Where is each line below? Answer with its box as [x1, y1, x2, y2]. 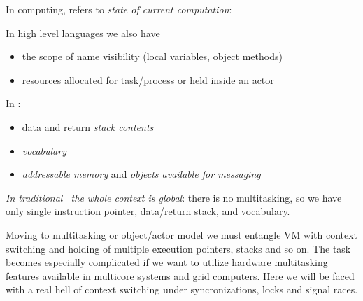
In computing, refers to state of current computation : [6, 2, 232, 16]
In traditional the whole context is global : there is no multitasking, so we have [6, 190, 342, 204]
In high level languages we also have [6, 25, 160, 40]
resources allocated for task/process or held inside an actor [22, 72, 274, 87]
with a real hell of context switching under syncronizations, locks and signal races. [6, 282, 358, 297]
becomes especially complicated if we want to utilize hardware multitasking [6, 255, 328, 269]
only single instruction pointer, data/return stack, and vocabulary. [6, 204, 290, 218]
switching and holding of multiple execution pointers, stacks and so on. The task [6, 241, 351, 255]
